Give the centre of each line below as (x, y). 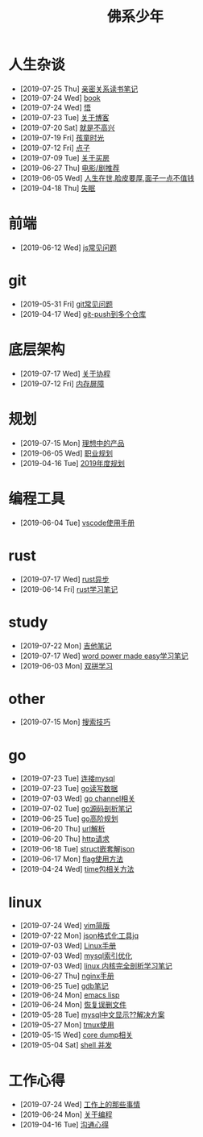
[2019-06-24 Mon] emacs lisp (70, 995)
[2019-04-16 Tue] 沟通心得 (64, 1125)
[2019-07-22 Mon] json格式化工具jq (79, 935)
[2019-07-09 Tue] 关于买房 (65, 157)
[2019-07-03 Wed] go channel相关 (77, 798)
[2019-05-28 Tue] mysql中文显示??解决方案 (92, 1015)
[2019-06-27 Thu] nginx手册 (67, 976)
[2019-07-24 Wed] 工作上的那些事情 (80, 1105)
